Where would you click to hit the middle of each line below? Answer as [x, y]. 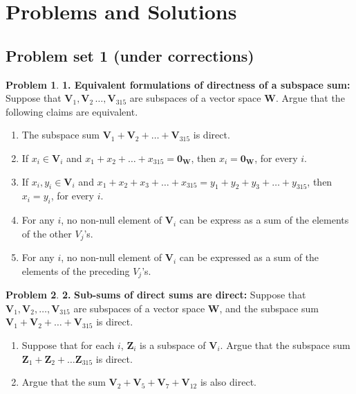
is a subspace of [173, 345]
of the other [47, 233]
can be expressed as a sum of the [249, 257]
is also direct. [228, 382]
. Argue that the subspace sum [285, 345]
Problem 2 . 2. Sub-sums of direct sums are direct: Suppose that [156, 295]
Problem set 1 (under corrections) [130, 55]
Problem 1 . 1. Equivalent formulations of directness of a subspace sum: [178, 84]
